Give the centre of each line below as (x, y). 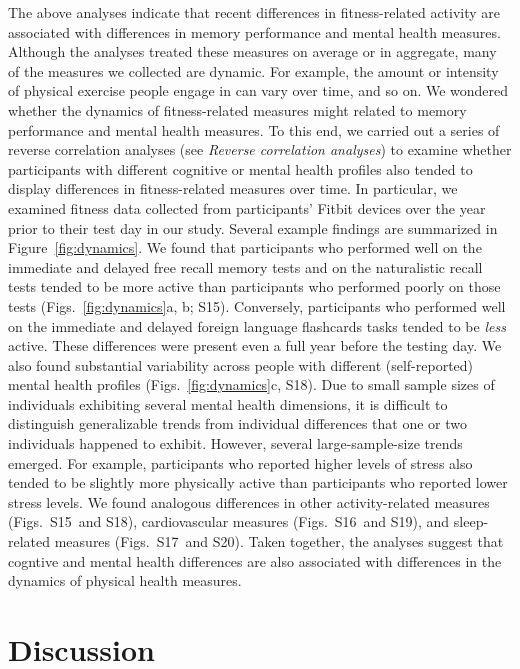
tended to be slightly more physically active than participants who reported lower (258, 482)
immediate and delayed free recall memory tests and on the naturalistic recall (245, 266)
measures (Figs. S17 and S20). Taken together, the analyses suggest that (279, 541)
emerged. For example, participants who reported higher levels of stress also (240, 462)
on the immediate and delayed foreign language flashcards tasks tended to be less (257, 325)
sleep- (471, 521)
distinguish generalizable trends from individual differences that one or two (238, 423)
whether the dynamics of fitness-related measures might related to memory (237, 109)
